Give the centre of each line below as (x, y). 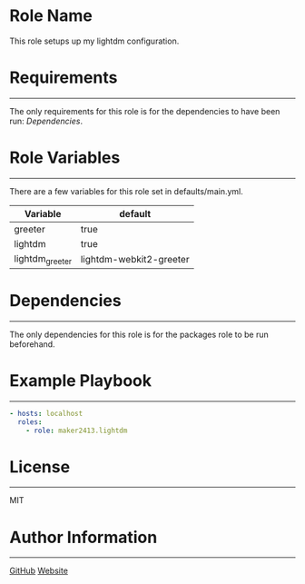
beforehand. (33, 344)
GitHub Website (39, 571)
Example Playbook (81, 381)
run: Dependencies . (46, 121)
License (40, 466)
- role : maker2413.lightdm (77, 431)
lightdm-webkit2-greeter (135, 260)
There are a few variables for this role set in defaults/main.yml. (126, 191)
